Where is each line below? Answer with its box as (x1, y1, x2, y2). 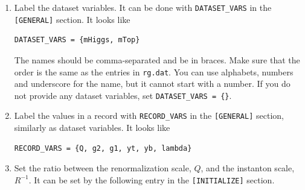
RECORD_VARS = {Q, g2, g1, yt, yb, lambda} (14, 144, 192, 153)
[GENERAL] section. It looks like (14, 13, 130, 25)
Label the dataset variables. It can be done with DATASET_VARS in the (14, 1, 272, 13)
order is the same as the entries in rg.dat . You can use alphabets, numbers (14, 65, 294, 78)
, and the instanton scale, (201, 162, 295, 174)
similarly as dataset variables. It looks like (14, 121, 170, 134)
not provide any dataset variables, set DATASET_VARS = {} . (14, 89, 232, 101)
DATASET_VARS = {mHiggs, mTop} (14, 36, 140, 45)
